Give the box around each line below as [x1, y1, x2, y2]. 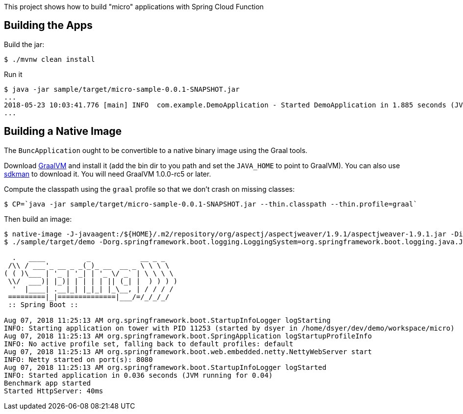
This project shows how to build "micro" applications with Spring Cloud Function [4, 2, 264, 11]
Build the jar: [4, 40, 45, 49]
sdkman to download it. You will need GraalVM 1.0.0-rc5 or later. [4, 169, 211, 178]
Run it [4, 70, 23, 78]
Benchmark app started [4, 379, 91, 387]
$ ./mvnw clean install [4, 55, 95, 63]
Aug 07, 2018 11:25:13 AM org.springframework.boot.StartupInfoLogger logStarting [4, 316, 331, 324]
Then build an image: [4, 214, 72, 223]
